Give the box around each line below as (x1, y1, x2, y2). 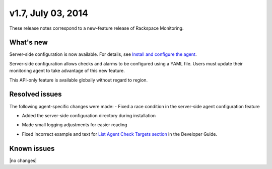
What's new (9, 38, 48, 47)
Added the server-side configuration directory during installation (22, 112, 156, 118)
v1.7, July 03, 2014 (9, 8, 88, 19)
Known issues (9, 144, 55, 153)
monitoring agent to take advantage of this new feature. (9, 68, 125, 74)
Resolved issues (9, 90, 62, 99)
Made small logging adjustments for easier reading (22, 122, 127, 128)
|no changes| (9, 157, 37, 163)
